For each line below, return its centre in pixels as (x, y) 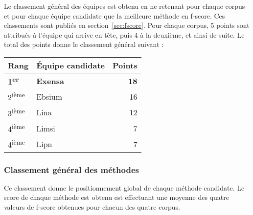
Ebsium (49, 96)
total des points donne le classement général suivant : (84, 44)
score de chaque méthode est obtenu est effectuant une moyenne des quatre (116, 197)
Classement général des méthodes (71, 169)
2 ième (16, 97)
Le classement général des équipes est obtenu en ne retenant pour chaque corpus (125, 6)
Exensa (50, 81)
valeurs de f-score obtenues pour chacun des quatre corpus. (92, 207)
